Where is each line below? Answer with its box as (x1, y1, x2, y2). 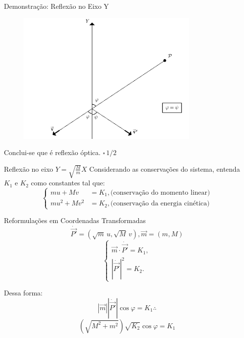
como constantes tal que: (31, 178, 105, 188)
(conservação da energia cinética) (110, 200, 210, 207)
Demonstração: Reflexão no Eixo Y (4, 1, 109, 11)
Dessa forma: (4, 288, 43, 298)
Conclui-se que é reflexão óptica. (4, 147, 101, 158)
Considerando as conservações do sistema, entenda (89, 163, 240, 174)
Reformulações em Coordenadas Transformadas (4, 215, 146, 225)
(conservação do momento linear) (110, 189, 210, 196)
